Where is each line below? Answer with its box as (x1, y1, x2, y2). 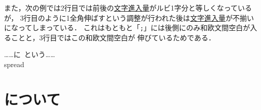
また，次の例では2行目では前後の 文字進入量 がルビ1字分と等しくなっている (4, 3, 252, 13)
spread (4, 59, 24, 70)
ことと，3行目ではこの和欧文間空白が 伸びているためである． (11, 32, 215, 42)
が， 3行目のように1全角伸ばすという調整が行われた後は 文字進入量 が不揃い (4, 12, 254, 23)
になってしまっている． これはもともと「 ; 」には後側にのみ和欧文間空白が (4, 22, 250, 33)
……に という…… (4, 49, 55, 60)
